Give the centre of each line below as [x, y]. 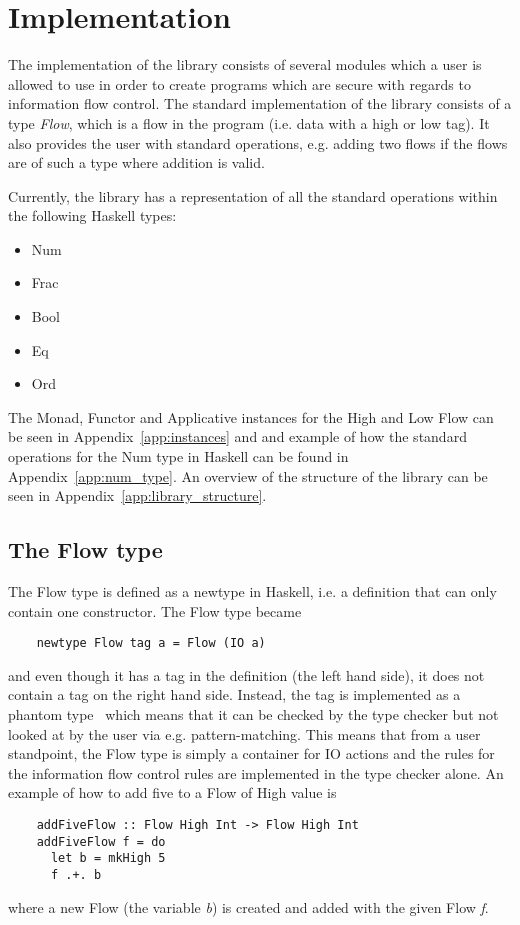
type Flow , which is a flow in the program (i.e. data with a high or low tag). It [249, 122]
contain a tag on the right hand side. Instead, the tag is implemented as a [234, 694]
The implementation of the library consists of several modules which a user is [245, 64]
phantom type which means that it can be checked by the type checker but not [253, 714]
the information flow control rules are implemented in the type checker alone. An [256, 772]
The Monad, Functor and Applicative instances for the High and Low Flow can [251, 416]
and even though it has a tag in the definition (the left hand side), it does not [246, 674]
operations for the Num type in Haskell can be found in [178, 456]
